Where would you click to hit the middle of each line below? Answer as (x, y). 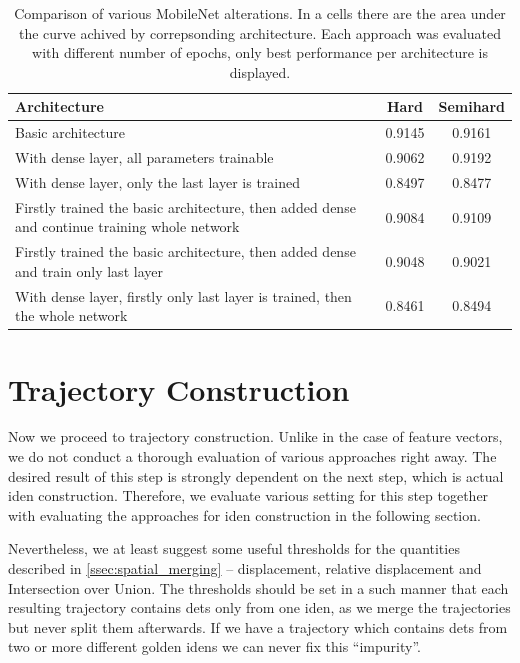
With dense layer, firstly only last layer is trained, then (183, 295)
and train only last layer (89, 270)
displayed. (260, 71)
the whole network (71, 315)
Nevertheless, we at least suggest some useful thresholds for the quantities (234, 548)
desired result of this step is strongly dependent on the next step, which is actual (256, 475)
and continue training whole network (127, 226)
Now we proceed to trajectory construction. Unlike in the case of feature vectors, (255, 436)
